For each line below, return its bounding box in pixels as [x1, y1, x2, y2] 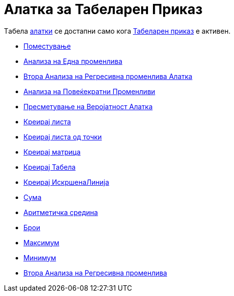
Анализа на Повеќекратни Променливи [23, 87, 155, 96]
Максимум [23, 238, 60, 247]
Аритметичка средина [23, 208, 98, 217]
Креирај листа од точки [23, 132, 102, 141]
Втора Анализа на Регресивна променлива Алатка [23, 72, 192, 80]
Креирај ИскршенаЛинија [23, 178, 109, 186]
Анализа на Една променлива [23, 57, 123, 65]
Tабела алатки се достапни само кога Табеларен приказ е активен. [4, 26, 231, 35]
